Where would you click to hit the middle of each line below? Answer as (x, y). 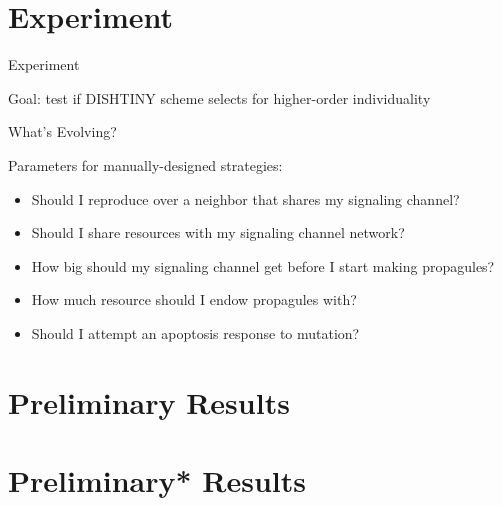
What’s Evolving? (62, 131)
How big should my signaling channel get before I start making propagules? (263, 265)
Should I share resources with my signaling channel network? (218, 232)
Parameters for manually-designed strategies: (145, 164)
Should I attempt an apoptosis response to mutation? (195, 332)
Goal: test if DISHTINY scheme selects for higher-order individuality (219, 97)
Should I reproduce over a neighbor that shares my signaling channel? (245, 198)
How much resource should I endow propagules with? (194, 299)
